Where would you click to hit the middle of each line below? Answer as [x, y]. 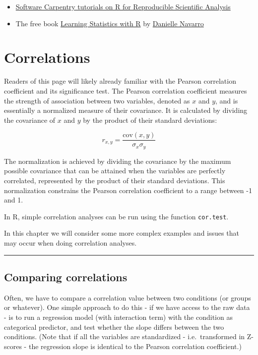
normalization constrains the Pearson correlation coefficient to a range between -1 [128, 190]
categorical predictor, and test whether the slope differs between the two [114, 327]
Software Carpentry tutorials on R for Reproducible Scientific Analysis [123, 6]
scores [13, 346]
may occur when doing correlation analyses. [70, 243]
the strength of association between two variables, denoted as [97, 100]
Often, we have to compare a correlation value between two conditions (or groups [128, 297]
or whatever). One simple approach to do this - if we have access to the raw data [127, 307]
